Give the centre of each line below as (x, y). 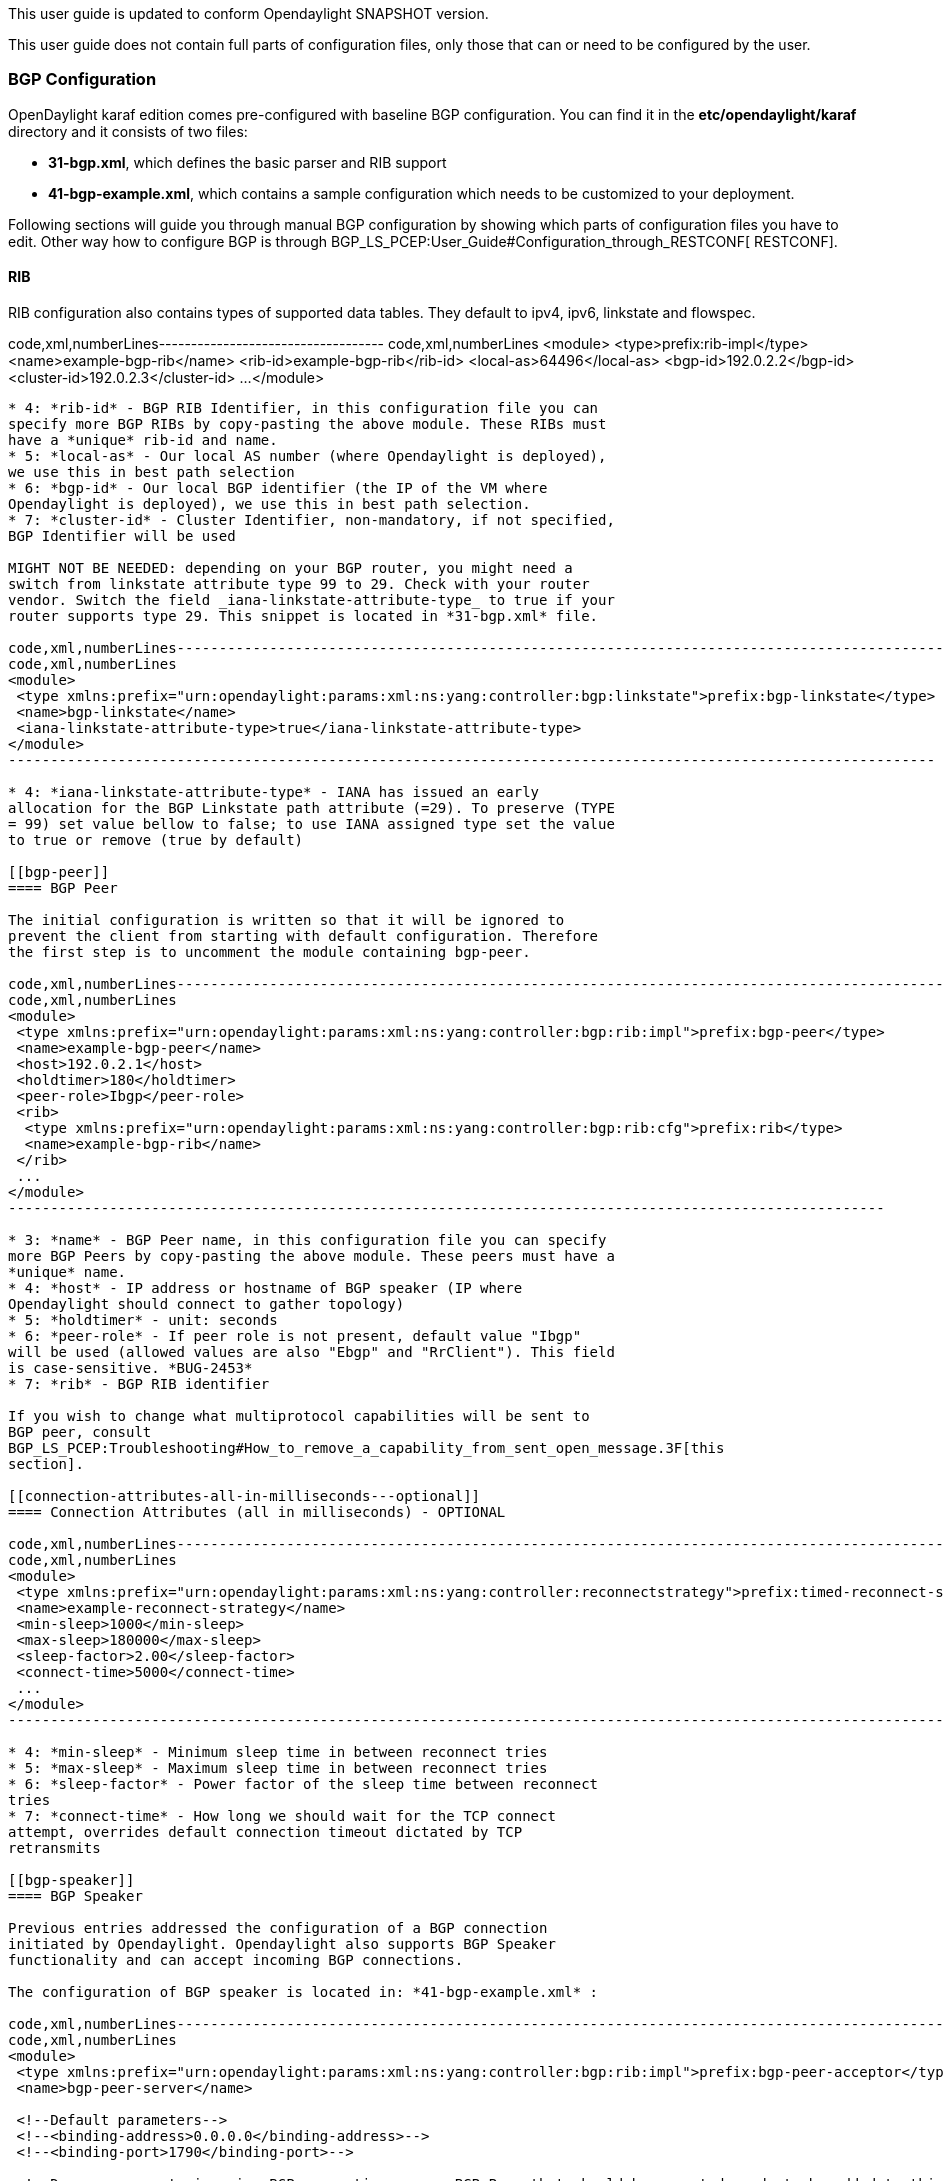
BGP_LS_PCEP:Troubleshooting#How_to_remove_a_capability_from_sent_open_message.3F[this (366, 1447)
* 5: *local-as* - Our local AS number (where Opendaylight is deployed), (307, 455)
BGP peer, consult (80, 1431)
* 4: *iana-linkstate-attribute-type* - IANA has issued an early (274, 791)
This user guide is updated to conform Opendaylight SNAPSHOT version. (248, 13)
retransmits (54, 1847)
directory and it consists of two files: (128, 131)
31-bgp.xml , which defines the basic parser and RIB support (247, 162)
